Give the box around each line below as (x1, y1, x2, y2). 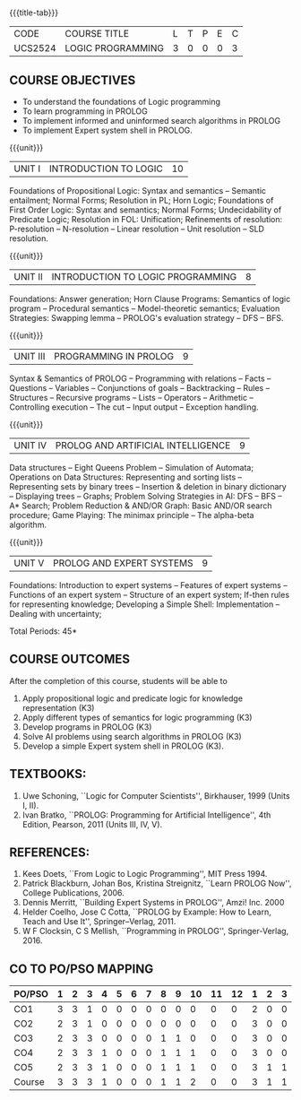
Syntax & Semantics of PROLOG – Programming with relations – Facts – (9, 373, 271, 384)
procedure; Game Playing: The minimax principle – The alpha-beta (9, 510, 254, 520)
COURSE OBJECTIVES (9, 73, 136, 88)
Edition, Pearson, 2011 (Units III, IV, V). (21, 819, 163, 829)
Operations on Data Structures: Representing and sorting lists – (9, 472, 243, 482)
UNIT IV (13, 439, 47, 451)
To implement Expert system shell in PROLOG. (21, 125, 193, 135)
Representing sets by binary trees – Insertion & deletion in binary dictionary (9, 481, 287, 491)
